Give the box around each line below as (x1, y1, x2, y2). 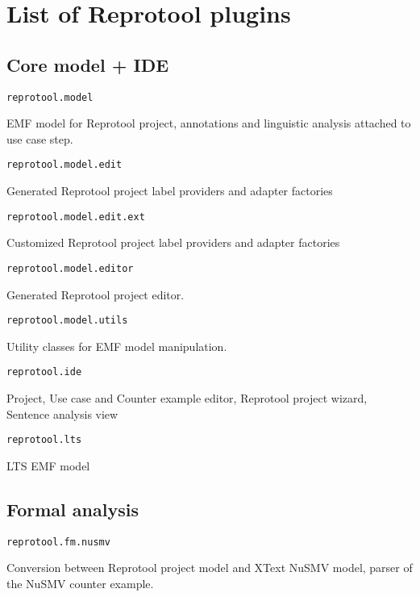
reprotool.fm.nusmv (6, 536, 110, 548)
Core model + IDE (6, 52, 169, 77)
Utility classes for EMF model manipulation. (6, 337, 227, 354)
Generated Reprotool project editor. (6, 286, 185, 303)
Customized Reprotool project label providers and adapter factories (6, 234, 340, 251)
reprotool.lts (6, 434, 82, 446)
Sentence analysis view (6, 405, 119, 422)
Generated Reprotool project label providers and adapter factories (6, 182, 333, 199)
